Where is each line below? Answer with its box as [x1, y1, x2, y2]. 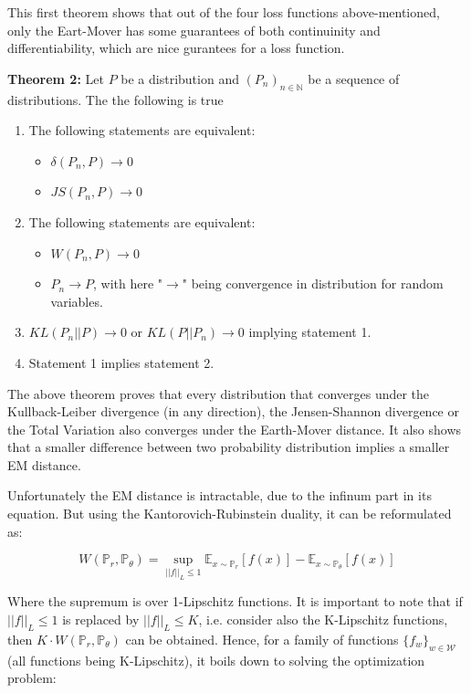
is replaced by [62, 610, 140, 629]
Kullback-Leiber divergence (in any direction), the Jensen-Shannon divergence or [7, 402, 459, 421]
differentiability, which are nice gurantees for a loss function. [7, 38, 345, 58]
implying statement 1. [248, 322, 372, 341]
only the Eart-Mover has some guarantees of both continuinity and [7, 20, 381, 39]
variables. [50, 291, 103, 310]
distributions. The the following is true [7, 89, 224, 109]
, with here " [93, 274, 163, 293]
